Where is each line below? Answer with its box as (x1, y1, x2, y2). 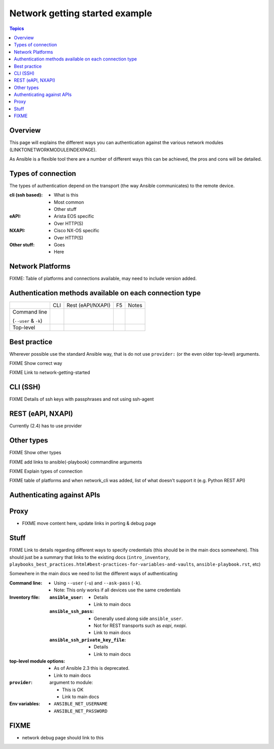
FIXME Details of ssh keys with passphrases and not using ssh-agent (9, 396, 154, 402)
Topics (9, 25, 24, 32)
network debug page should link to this (22, 734, 104, 740)
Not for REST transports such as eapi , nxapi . (94, 622, 187, 629)
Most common (54, 199, 84, 205)
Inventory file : (9, 594, 40, 600)
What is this (54, 192, 79, 198)
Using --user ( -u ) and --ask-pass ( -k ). (54, 580, 142, 586)
